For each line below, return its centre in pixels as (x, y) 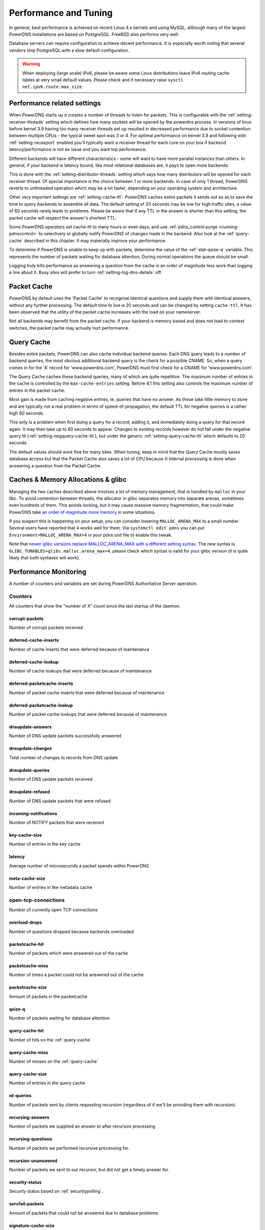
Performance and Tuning (61, 13)
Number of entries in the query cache (47, 1083)
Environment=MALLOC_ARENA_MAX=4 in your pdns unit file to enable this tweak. (91, 535)
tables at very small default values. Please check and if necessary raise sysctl (103, 80)
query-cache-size (28, 1074)
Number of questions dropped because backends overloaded (71, 931)
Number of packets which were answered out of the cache (68, 953)
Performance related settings (55, 103)
